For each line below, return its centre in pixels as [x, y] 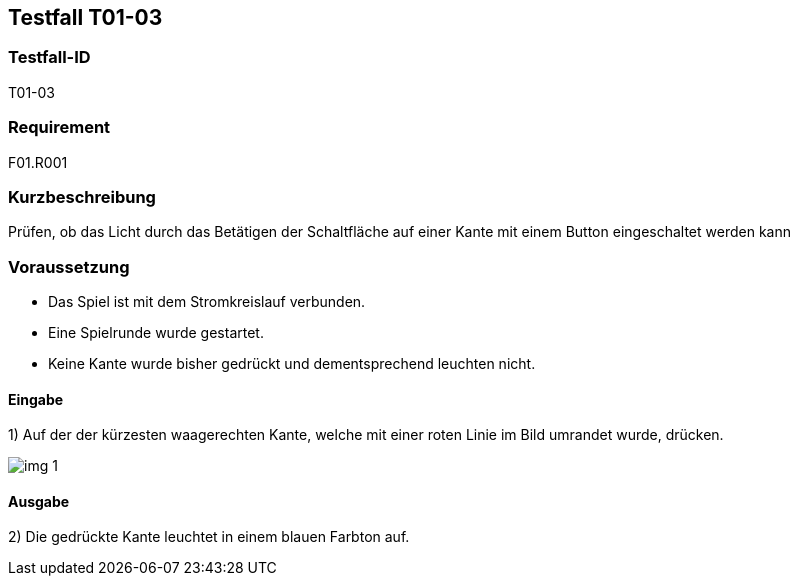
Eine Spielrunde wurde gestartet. [156, 333]
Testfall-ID [49, 57]
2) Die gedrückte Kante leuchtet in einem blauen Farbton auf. [209, 537]
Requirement [59, 127]
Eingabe [36, 399]
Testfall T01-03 [85, 17]
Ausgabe [39, 501]
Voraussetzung [69, 266]
